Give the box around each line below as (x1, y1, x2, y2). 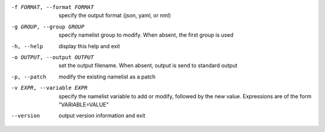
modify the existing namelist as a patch (58, 73, 156, 80)
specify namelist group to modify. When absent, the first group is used (58, 31, 234, 39)
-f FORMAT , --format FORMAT (11, 4, 94, 10)
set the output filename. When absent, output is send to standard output (58, 62, 238, 69)
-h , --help (11, 43, 43, 49)
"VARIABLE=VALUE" (58, 101, 109, 108)
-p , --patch (11, 73, 46, 80)
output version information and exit (58, 112, 146, 119)
